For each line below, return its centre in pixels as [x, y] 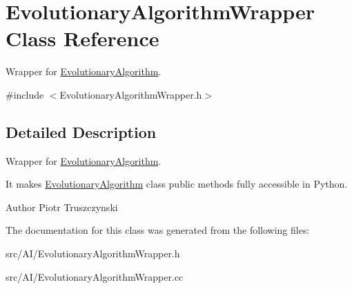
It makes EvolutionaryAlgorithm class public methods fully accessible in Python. [177, 184]
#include [25, 94]
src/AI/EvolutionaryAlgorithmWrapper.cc [95, 276]
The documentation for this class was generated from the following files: [158, 230]
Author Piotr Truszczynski [62, 207]
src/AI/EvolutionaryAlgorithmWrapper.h [93, 253]
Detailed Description [81, 131]
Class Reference [82, 38]
